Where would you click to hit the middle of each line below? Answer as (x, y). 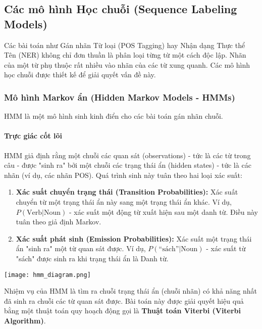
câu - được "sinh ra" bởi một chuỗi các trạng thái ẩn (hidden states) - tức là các (128, 165)
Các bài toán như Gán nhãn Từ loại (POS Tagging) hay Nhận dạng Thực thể (125, 45)
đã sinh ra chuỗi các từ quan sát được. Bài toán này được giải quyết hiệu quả (124, 300)
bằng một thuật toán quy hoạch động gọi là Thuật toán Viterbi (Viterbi (123, 311)
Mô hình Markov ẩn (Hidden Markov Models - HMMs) (120, 97)
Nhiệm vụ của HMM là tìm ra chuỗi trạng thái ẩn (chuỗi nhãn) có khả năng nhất (131, 291)
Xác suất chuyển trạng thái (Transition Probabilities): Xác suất (127, 192)
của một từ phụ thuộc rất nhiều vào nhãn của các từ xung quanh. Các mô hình (127, 64)
